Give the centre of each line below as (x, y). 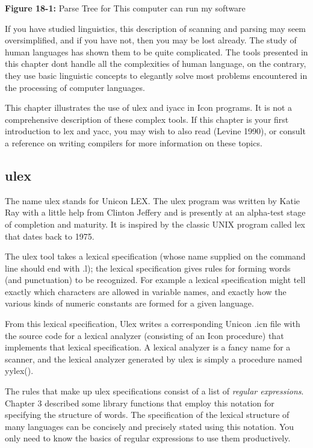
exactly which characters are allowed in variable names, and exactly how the (146, 291)
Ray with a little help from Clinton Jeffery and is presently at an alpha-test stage (155, 212)
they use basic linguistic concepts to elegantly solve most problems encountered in (156, 75)
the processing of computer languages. (75, 87)
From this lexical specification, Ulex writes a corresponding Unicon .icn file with (153, 324)
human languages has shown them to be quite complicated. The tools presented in (156, 51)
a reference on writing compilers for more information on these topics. (134, 142)
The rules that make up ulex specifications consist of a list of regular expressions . (154, 391)
